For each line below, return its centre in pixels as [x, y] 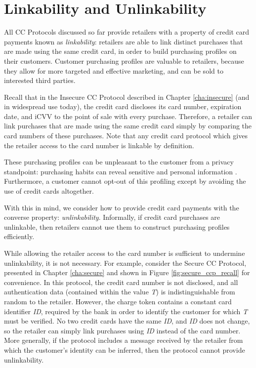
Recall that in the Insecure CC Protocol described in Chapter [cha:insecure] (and [127, 97]
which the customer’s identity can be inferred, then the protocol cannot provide [125, 349]
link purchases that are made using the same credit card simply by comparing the [128, 126]
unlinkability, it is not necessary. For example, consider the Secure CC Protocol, [125, 263]
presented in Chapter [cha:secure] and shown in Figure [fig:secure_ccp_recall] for [127, 272]
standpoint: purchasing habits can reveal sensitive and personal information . [121, 171]
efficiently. [19, 236]
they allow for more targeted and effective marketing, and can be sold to [114, 70]
